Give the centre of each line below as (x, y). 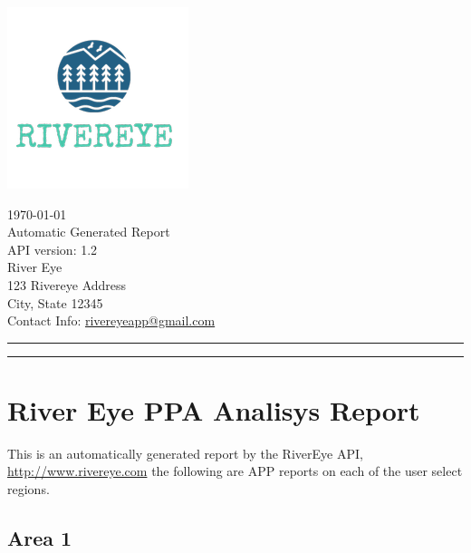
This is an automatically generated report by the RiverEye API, (185, 453)
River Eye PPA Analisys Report (214, 409)
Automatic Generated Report (89, 232)
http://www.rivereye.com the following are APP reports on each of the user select (235, 471)
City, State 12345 (55, 302)
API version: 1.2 (53, 249)
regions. (29, 489)
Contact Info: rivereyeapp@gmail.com (111, 320)
